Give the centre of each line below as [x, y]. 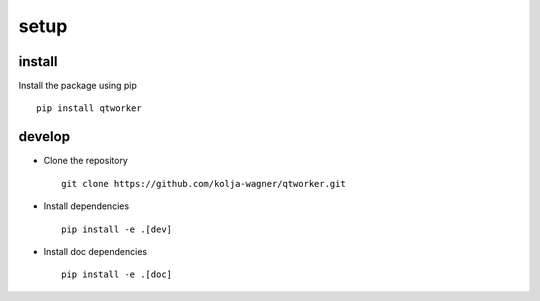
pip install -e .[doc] [117, 274]
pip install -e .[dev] [117, 229]
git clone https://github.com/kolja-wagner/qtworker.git [204, 183]
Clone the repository [86, 161]
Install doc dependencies [95, 251]
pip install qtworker [89, 108]
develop [44, 136]
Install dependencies [86, 206]
